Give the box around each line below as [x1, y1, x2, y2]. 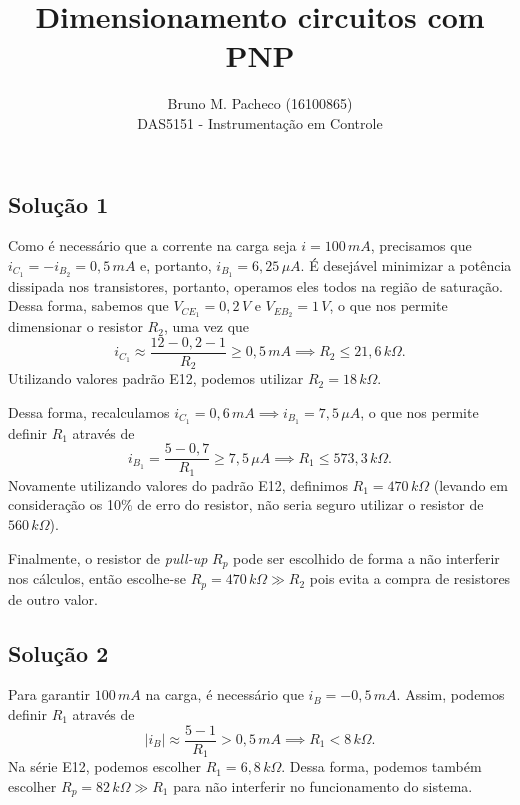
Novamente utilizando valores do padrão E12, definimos [8, 474, 348, 495]
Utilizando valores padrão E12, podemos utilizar [8, 368, 304, 389]
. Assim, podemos [396, 684, 505, 705]
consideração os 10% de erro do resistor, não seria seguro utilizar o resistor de [8, 494, 484, 515]
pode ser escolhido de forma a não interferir [233, 547, 500, 568]
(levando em [433, 474, 508, 495]
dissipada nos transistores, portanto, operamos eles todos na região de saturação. [8, 275, 503, 296]
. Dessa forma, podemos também [281, 756, 482, 777]
